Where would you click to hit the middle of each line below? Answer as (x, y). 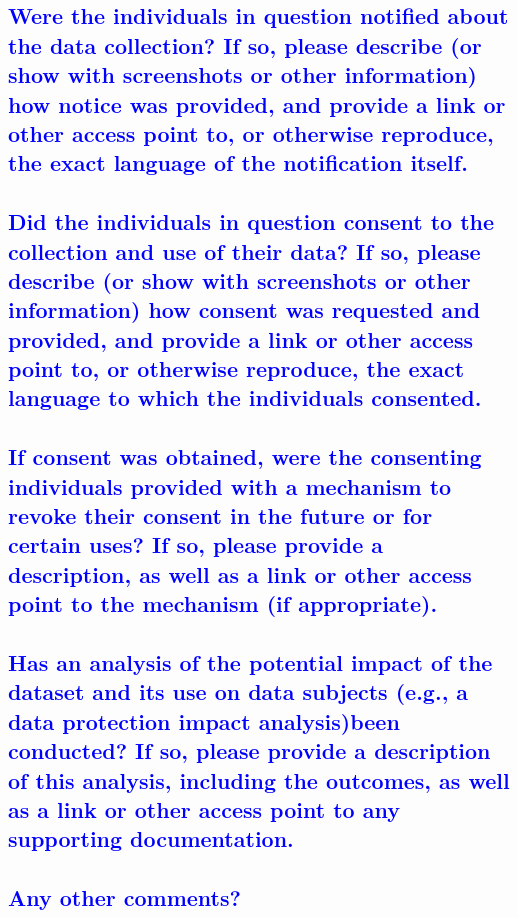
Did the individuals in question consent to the (251, 221)
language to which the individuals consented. (245, 397)
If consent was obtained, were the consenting (245, 456)
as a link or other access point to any (204, 808)
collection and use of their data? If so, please (244, 250)
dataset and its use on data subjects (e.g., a (238, 691)
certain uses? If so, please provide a (196, 544)
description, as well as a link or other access (240, 573)
